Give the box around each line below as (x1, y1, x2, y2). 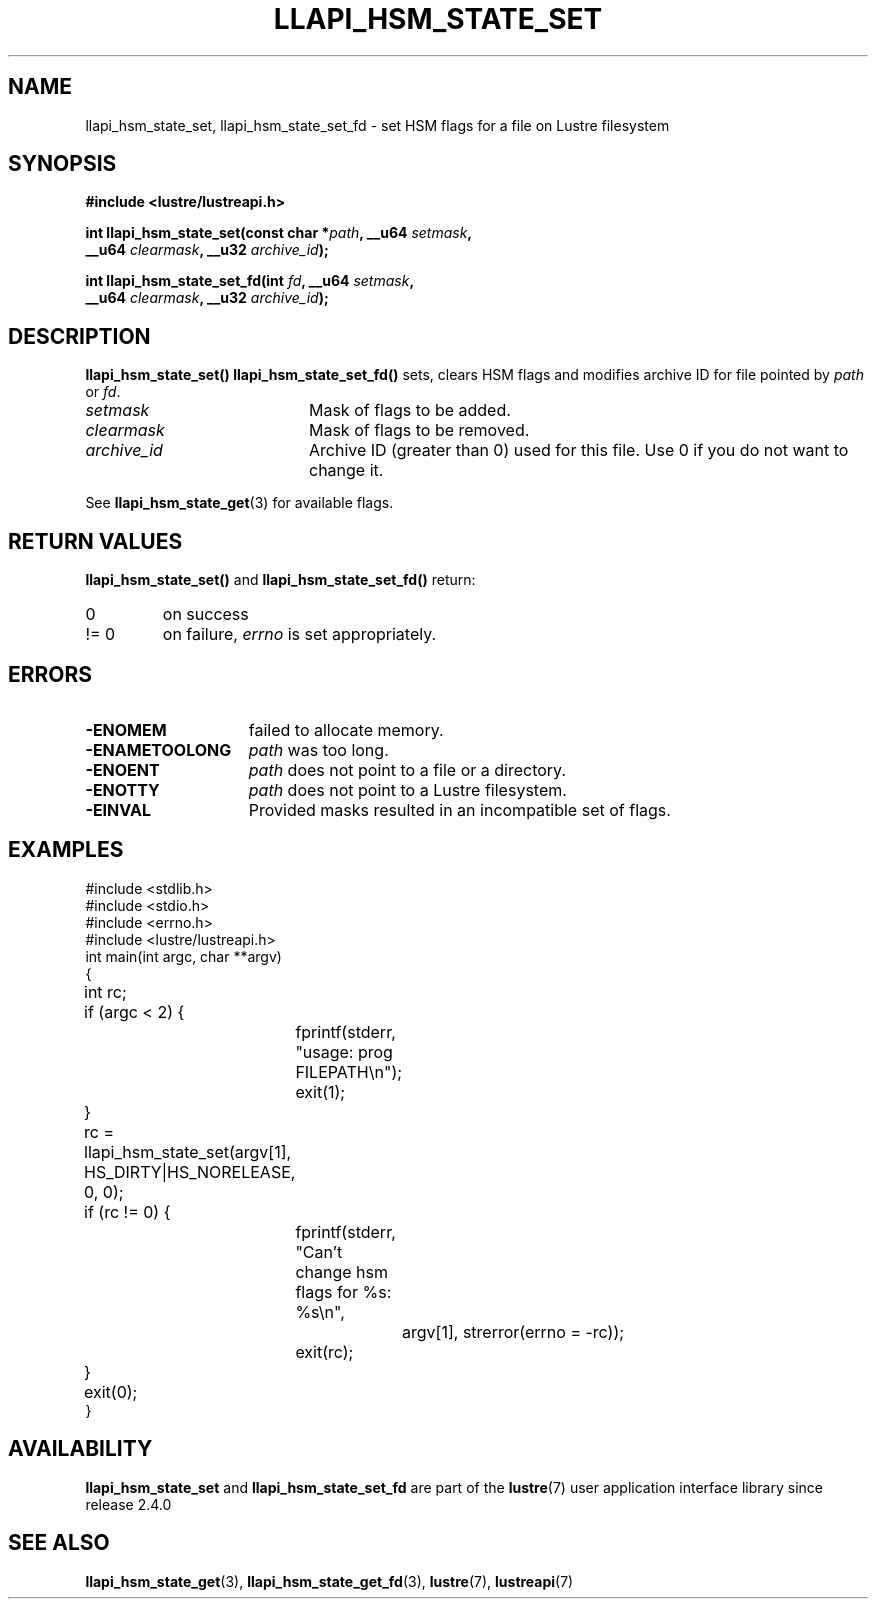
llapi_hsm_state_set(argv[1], (84, 1141, 292, 1162)
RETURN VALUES (8, 528, 183, 554)
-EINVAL (85, 799, 151, 820)
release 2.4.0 (85, 1495, 172, 1513)
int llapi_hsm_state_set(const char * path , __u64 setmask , (85, 224, 473, 242)
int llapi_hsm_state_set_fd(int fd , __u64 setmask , (85, 272, 415, 290)
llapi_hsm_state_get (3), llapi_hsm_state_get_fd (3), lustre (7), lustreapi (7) (85, 1572, 574, 1590)
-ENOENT (85, 759, 160, 780)
